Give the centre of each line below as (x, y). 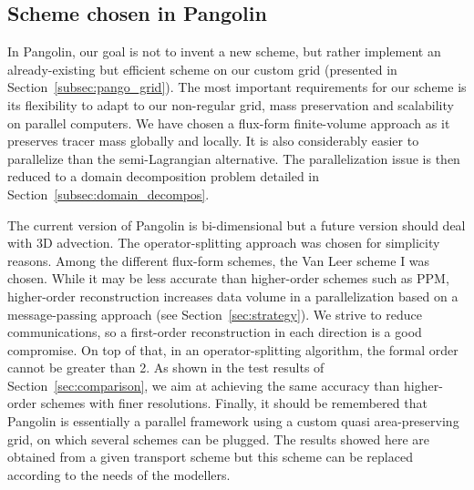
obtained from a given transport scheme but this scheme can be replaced (210, 457)
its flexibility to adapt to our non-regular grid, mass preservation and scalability (231, 104)
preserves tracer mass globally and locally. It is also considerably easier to (213, 141)
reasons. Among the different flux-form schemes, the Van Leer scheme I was (219, 260)
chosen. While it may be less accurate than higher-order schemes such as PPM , (228, 278)
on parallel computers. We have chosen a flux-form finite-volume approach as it (229, 122)
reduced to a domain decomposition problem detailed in (164, 176)
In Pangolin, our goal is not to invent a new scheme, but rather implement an (224, 51)
